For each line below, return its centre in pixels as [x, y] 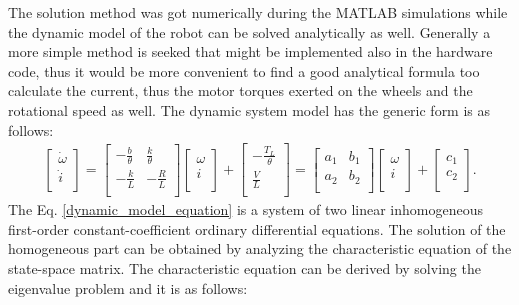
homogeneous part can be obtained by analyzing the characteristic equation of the [260, 248]
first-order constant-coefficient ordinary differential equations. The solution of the [257, 228]
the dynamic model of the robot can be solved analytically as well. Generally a [249, 31]
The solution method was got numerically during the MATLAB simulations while [258, 12]
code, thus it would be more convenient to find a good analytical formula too [244, 70]
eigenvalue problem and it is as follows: [128, 287]
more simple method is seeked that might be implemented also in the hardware [250, 51]
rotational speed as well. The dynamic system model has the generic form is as [249, 109]
